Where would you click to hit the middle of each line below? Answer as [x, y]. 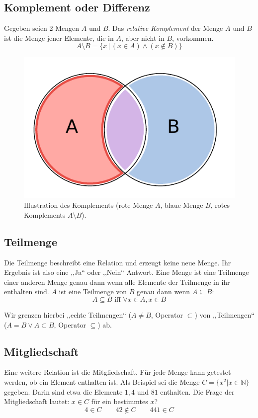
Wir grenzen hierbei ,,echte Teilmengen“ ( [68, 314]
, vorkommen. [193, 38]
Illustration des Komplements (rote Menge [88, 205]
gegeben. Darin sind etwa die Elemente [63, 391]
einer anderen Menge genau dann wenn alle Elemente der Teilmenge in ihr [117, 282]
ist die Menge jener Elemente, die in [59, 38]
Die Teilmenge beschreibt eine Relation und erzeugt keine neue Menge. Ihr [118, 262]
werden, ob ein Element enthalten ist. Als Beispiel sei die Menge [102, 381]
